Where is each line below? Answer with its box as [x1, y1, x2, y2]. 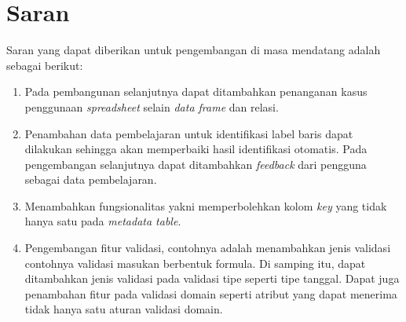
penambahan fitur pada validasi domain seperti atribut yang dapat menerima [24, 285, 397, 302]
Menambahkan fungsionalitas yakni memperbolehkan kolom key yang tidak [24, 197, 387, 214]
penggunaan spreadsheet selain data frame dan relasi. [24, 98, 279, 115]
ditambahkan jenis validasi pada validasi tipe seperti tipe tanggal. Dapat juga [24, 270, 400, 287]
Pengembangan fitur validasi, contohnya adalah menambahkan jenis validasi [24, 240, 391, 256]
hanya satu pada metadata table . [24, 213, 181, 229]
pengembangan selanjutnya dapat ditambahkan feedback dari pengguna [24, 156, 367, 172]
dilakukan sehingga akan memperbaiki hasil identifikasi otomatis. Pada [24, 141, 368, 157]
